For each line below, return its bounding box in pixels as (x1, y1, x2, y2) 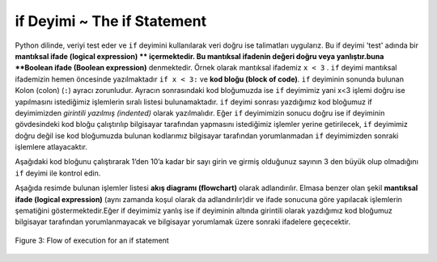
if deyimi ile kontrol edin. (15, 168, 101, 178)
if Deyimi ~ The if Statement (15, 12, 206, 30)
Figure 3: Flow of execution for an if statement (15, 235, 169, 245)
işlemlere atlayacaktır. (15, 142, 88, 152)
